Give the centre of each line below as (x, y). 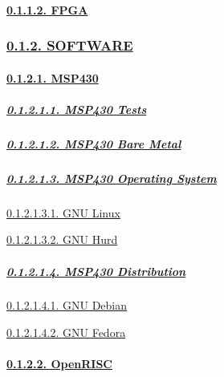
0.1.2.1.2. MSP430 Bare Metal (94, 143)
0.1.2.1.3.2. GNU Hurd (62, 239)
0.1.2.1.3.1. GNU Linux (63, 212)
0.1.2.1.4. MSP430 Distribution (96, 271)
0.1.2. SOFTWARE (70, 45)
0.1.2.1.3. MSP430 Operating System (112, 178)
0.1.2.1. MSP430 (53, 77)
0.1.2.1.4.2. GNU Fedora (66, 332)
